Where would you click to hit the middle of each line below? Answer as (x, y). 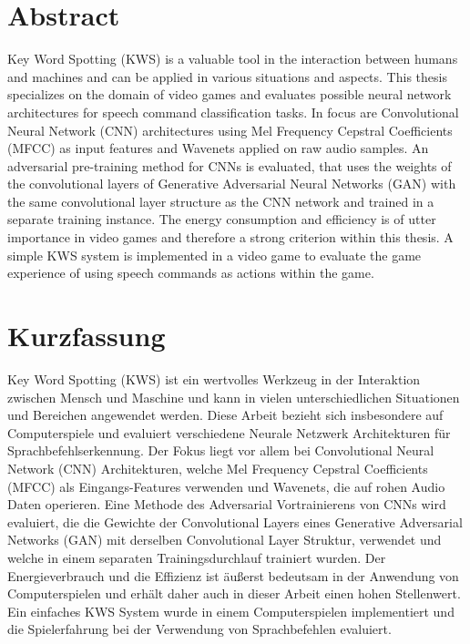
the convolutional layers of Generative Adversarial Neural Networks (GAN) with (232, 184)
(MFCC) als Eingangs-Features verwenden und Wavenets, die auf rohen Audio (226, 486)
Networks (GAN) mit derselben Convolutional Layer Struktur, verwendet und (225, 540)
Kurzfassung (87, 336)
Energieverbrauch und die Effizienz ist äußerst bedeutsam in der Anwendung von (233, 575)
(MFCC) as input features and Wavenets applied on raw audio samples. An (218, 148)
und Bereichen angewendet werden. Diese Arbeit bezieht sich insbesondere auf (225, 415)
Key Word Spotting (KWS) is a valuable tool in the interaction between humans (233, 59)
